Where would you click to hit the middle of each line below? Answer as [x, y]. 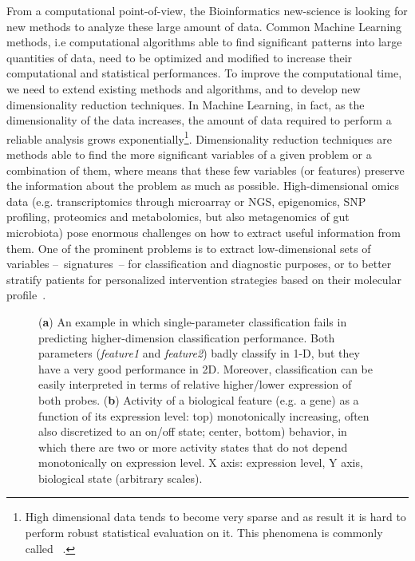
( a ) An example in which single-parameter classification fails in [193, 321]
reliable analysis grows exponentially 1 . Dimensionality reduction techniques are [200, 137]
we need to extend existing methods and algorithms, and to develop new [184, 88]
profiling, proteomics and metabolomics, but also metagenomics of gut [178, 217]
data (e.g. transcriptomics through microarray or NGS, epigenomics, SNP [186, 201]
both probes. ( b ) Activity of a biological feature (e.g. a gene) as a [199, 399]
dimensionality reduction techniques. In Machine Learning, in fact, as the [186, 104]
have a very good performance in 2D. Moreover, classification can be [206, 368]
